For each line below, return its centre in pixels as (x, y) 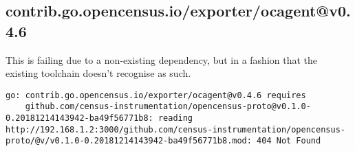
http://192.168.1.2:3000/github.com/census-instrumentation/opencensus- (175, 129)
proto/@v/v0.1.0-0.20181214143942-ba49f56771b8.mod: (129, 141)
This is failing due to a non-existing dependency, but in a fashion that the (162, 59)
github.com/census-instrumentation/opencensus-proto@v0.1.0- (168, 107)
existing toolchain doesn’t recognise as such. (98, 73)
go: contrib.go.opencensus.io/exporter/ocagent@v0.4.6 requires (156, 95)
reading (175, 118)
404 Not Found (289, 141)
